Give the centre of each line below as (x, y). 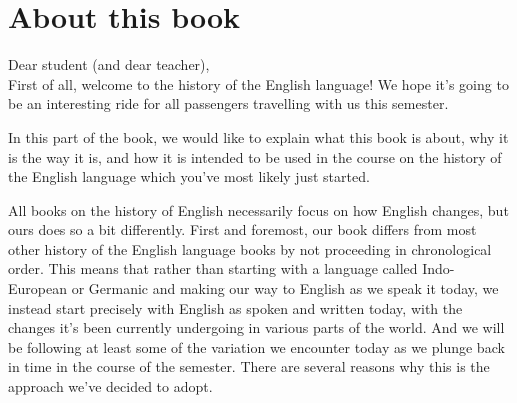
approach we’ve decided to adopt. (110, 386)
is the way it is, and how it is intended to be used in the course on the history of (255, 156)
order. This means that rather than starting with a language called (213, 268)
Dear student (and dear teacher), (109, 64)
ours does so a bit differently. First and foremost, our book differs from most (242, 229)
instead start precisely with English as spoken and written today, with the (235, 307)
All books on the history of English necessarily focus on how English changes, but (258, 209)
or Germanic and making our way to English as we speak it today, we (285, 288)
